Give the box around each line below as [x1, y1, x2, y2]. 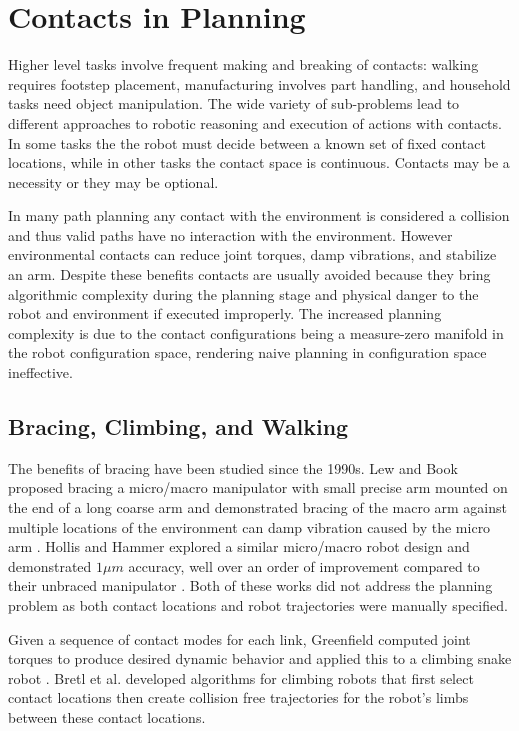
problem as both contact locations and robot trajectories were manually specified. [8, 594, 508, 615]
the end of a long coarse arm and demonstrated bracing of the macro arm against [8, 497, 507, 518]
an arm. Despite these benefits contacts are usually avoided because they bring [8, 264, 491, 285]
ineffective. [8, 362, 73, 383]
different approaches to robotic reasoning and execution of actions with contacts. [8, 112, 502, 133]
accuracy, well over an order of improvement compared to [128, 555, 480, 576]
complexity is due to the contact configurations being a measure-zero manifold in [8, 322, 504, 343]
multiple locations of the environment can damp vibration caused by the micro [8, 516, 491, 537]
